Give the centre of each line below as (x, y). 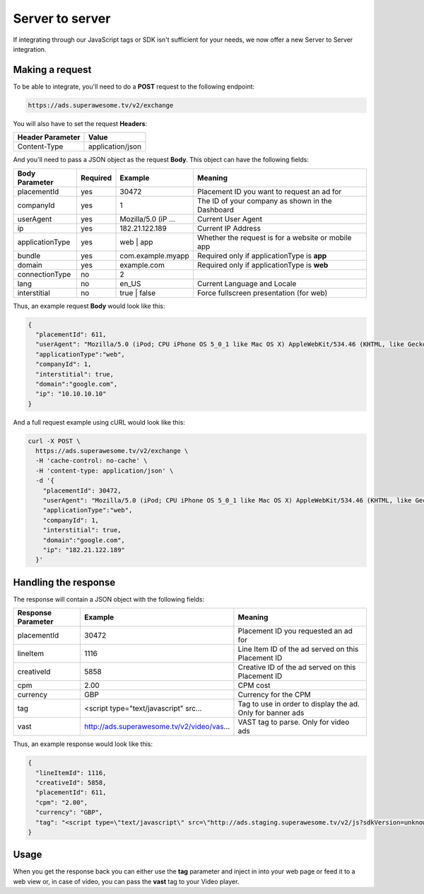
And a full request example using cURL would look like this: (99, 422)
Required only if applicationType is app (262, 256)
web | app (136, 242)
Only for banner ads (271, 713)
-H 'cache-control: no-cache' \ (92, 461)
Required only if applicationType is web (263, 265)
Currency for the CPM (274, 695)
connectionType (44, 274)
